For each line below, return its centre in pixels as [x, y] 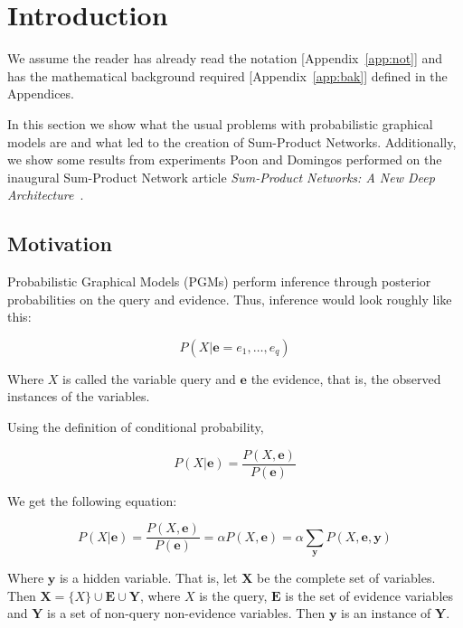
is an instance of [386, 613]
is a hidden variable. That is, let [148, 578]
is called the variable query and [149, 378]
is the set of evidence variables [369, 595]
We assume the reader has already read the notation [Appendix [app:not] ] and [225, 58]
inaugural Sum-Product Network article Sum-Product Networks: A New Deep [221, 177]
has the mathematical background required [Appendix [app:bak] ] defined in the [227, 75]
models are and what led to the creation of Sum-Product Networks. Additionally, [232, 141]
